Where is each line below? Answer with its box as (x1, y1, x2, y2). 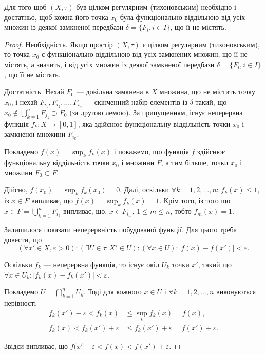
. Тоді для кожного (83, 286, 142, 297)
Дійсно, (4, 184, 28, 195)
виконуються (216, 286, 256, 297)
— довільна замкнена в (76, 86, 149, 97)
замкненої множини (4, 128, 66, 139)
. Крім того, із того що (159, 195, 231, 206)
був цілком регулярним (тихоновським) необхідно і (76, 2, 236, 12)
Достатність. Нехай (4, 86, 64, 97)
